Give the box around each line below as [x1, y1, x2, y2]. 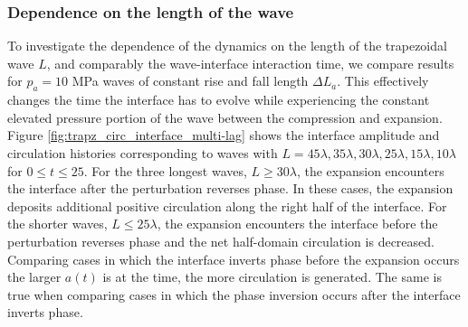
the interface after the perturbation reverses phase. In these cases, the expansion [7, 179, 454, 198]
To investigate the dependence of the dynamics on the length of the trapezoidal [7, 36, 447, 55]
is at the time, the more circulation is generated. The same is [102, 267, 442, 286]
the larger [7, 267, 62, 286]
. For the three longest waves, [83, 161, 247, 180]
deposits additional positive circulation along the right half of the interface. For [7, 196, 447, 215]
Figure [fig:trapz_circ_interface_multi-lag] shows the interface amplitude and [7, 126, 440, 145]
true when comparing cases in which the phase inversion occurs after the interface [7, 285, 461, 304]
